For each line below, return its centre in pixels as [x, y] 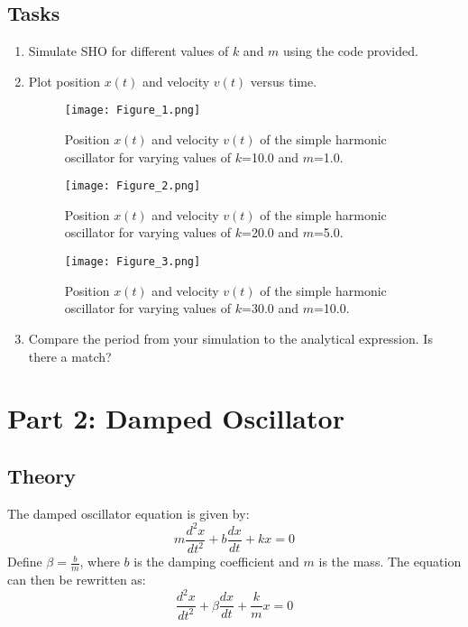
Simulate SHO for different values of [128, 51]
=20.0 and [270, 232]
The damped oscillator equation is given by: [128, 513]
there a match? [70, 356]
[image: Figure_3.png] [133, 262]
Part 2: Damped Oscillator [176, 418]
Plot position [64, 81]
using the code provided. [351, 51]
